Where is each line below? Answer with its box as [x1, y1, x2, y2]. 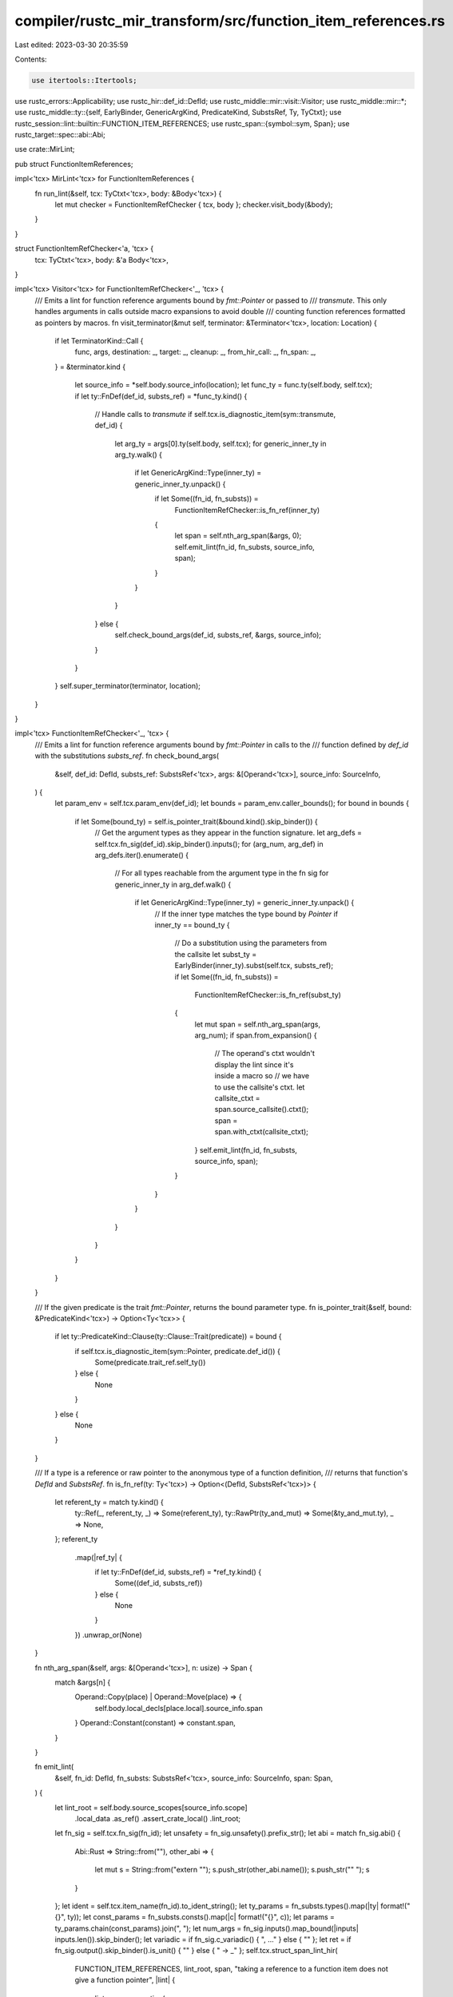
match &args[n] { [54, 1677, 111, 1687]
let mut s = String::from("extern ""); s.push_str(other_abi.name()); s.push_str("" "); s [94, 1865, 370, 1875]
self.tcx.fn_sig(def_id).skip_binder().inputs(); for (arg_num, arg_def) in [94, 839, 324, 848]
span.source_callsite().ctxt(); [214, 1105, 309, 1114]
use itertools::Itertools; [31, 76, 137, 85]
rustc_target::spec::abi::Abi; [14, 130, 105, 140]
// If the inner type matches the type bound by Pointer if [154, 909, 339, 919]
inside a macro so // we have [214, 1071, 310, 1081]
